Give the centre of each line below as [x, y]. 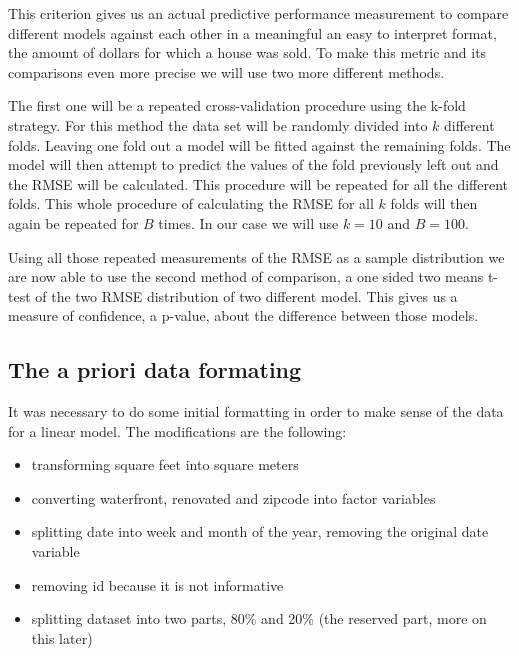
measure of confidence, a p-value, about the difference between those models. [243, 315]
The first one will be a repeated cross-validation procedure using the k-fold [237, 105]
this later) [62, 637]
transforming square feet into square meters [165, 464]
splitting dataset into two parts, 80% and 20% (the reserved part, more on [259, 618]
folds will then [434, 203]
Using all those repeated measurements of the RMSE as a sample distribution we [256, 256]
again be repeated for [73, 222]
